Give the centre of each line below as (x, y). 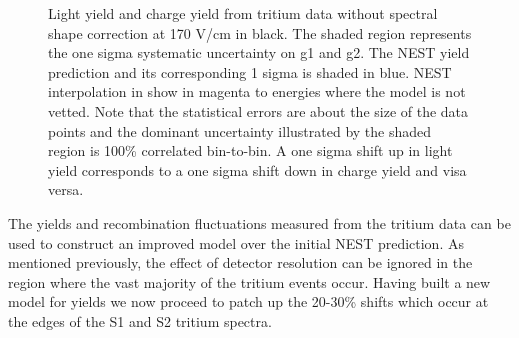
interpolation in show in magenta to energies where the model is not (257, 91)
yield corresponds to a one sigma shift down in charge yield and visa (257, 169)
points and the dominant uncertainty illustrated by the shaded (240, 130)
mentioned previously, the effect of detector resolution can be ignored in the (240, 262)
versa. (66, 189)
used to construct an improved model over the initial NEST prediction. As (236, 242)
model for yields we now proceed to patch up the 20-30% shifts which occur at (248, 301)
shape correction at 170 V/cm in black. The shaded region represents (260, 32)
